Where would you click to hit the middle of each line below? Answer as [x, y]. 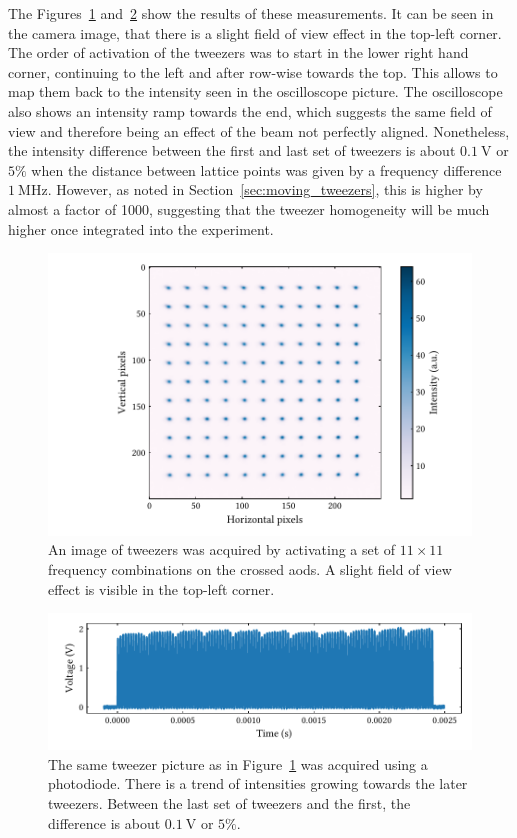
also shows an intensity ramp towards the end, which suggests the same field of [250, 110]
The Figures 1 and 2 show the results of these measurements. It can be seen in [251, 13]
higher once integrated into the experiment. [141, 228]
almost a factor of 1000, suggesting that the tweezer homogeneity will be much [249, 208]
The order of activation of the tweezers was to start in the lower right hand [238, 52]
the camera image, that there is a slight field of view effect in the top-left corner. [255, 32]
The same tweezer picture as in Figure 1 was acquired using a [238, 763]
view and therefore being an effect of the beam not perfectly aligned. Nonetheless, [259, 130]
